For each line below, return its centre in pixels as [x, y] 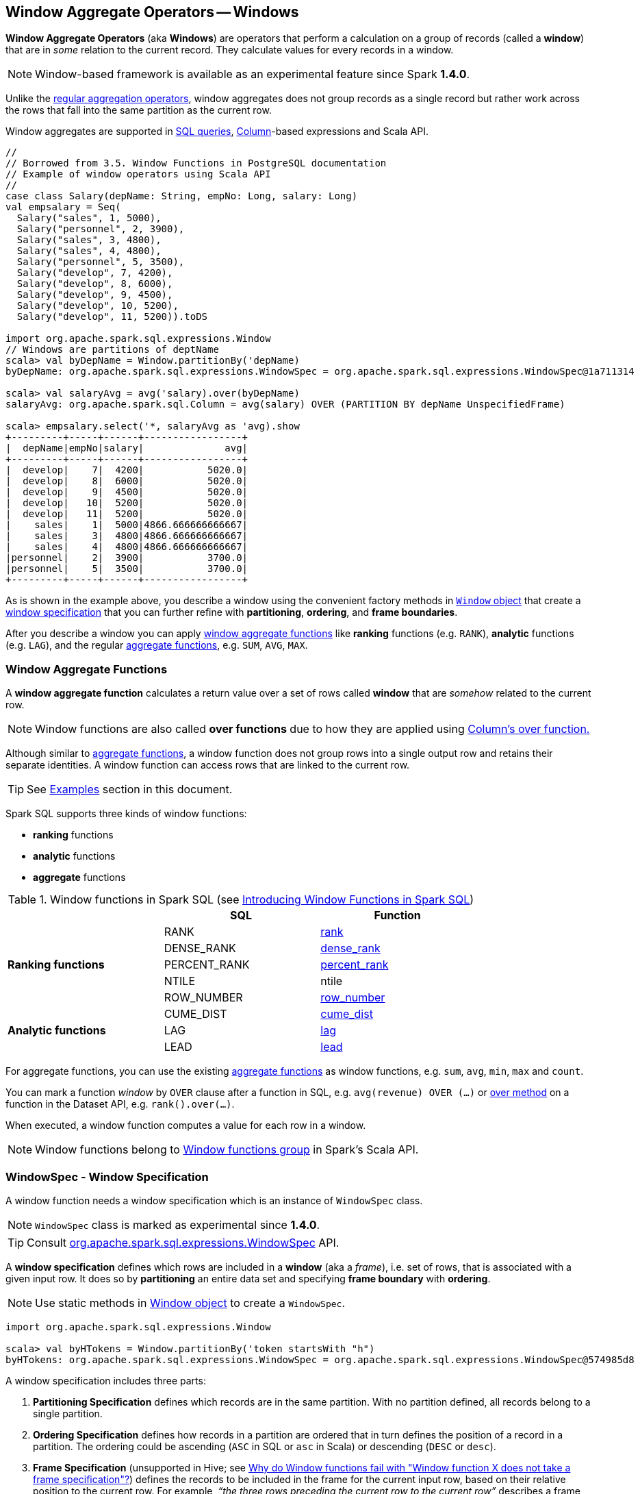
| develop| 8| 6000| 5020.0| [127, 481]
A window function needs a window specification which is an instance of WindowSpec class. [214, 1200]
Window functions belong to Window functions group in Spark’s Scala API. [227, 1150]
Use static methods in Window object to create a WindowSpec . [190, 1303]
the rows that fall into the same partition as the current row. [139, 110]
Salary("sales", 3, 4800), [89, 240]
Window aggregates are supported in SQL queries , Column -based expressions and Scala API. [217, 132]
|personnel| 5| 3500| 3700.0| [127, 569]
